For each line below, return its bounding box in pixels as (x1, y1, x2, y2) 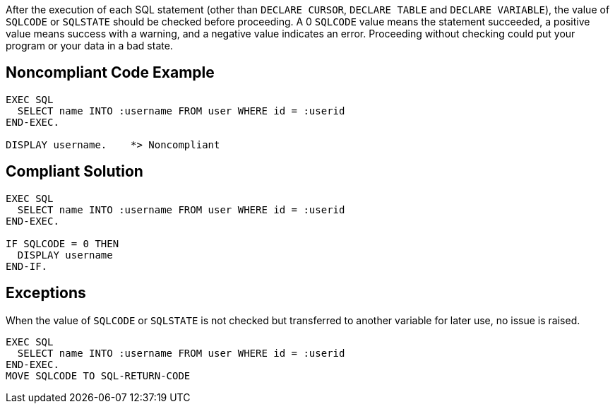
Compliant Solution (6, 162, 143, 181)
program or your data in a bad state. (6, 40, 173, 52)
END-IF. (6, 260, 48, 272)
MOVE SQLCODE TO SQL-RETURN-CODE (6, 369, 191, 381)
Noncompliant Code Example (6, 64, 215, 82)
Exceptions (6, 284, 86, 302)
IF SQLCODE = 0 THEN (6, 237, 119, 249)
